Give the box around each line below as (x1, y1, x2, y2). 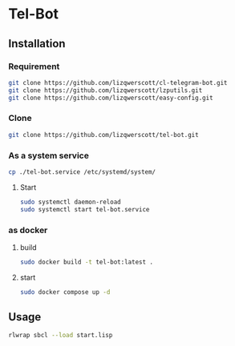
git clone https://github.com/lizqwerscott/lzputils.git (8, 86, 203, 95)
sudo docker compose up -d (19, 288, 111, 296)
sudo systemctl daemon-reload (19, 198, 122, 206)
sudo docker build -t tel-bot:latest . (19, 258, 154, 266)
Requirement (8, 61, 60, 72)
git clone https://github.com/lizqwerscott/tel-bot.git (8, 131, 199, 139)
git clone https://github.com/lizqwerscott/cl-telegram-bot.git (8, 78, 228, 86)
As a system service (8, 150, 90, 161)
